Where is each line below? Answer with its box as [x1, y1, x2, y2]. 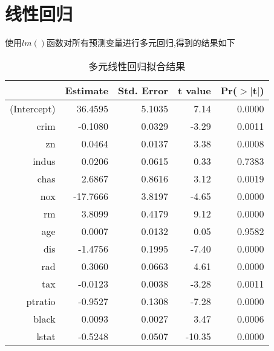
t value [177, 83, 211, 97]
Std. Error [118, 83, 168, 97]
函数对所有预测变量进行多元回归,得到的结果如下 [46, 36, 235, 49]
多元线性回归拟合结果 [88, 59, 186, 73]
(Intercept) [10, 101, 56, 115]
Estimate [65, 83, 109, 97]
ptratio [26, 294, 56, 308]
